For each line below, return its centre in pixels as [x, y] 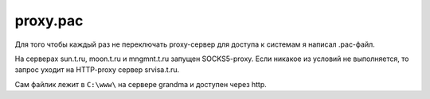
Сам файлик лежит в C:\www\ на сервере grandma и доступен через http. [141, 84]
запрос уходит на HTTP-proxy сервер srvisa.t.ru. [97, 70]
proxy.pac [49, 21]
